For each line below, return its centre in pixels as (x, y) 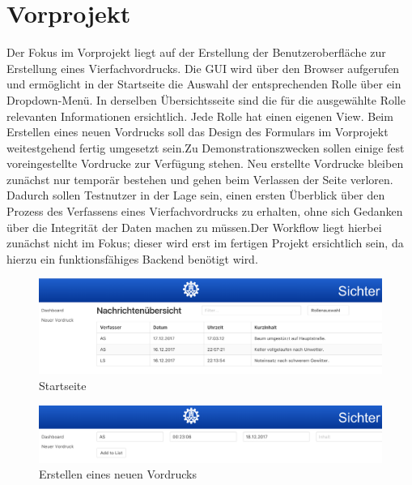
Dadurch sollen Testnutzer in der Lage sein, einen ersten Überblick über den (196, 195)
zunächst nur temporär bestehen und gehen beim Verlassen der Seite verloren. (200, 179)
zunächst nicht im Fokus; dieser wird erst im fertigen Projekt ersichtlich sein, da (205, 243)
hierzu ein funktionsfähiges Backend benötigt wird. (132, 258)
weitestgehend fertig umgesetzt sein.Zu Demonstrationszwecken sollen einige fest (206, 147)
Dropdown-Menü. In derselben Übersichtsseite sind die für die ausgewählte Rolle (206, 99)
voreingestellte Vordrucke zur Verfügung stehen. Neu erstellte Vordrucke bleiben (205, 163)
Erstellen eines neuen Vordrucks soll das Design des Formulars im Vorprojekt (198, 132)
